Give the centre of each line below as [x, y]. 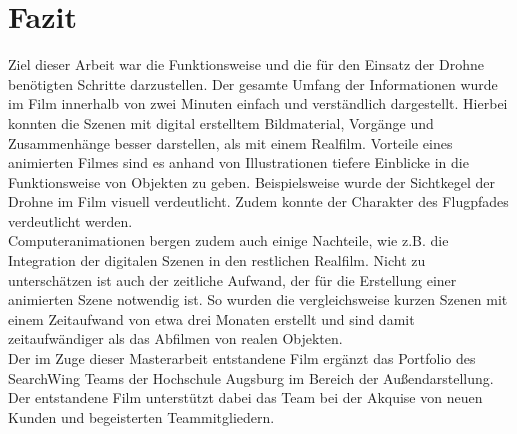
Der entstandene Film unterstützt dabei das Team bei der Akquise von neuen [245, 397]
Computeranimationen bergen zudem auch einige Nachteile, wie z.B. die [228, 240]
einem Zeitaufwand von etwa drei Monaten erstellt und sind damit [211, 318]
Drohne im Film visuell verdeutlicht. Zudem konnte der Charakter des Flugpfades [258, 201]
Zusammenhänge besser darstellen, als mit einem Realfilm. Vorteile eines [230, 142]
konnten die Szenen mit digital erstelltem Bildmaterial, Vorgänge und [221, 122]
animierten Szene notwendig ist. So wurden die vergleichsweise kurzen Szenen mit [258, 299]
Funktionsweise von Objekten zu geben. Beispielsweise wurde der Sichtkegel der [251, 181]
